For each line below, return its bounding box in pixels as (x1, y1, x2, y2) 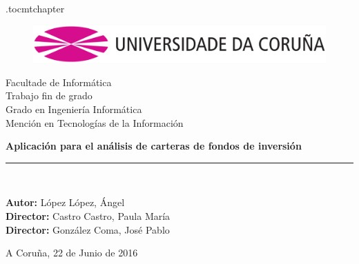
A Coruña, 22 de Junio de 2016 (6, 245, 138, 260)
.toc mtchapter (6, 1, 65, 15)
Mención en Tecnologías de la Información (6, 115, 184, 130)
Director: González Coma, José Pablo (6, 222, 170, 236)
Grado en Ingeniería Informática (6, 102, 142, 116)
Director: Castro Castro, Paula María (6, 209, 171, 223)
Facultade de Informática (6, 74, 112, 89)
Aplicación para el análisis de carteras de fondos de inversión (6, 139, 302, 153)
